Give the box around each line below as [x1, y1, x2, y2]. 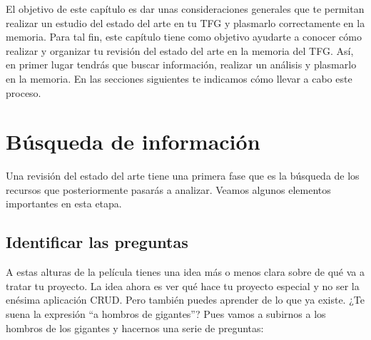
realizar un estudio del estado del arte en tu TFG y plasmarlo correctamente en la [6, 15, 365, 30]
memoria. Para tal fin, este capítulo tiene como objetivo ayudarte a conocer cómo [6, 29, 362, 44]
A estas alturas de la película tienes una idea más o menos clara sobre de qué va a [6, 264, 365, 279]
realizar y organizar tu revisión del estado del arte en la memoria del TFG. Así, [6, 43, 354, 58]
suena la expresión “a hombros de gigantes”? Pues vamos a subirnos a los [6, 306, 326, 321]
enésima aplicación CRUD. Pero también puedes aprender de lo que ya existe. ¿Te [6, 292, 365, 307]
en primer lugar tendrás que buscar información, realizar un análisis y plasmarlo [6, 57, 357, 72]
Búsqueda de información [6, 127, 260, 156]
